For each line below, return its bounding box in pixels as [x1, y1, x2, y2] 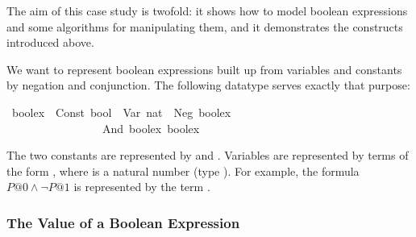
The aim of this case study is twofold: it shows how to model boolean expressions [6, 2, 408, 19]
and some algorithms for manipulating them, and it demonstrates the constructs [6, 18, 403, 35]
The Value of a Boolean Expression [6, 212, 240, 232]
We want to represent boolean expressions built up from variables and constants [6, 60, 402, 77]
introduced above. [6, 34, 94, 51]
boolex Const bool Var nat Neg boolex [11, 103, 231, 120]
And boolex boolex [102, 119, 200, 136]
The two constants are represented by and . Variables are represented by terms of [6, 147, 409, 164]
